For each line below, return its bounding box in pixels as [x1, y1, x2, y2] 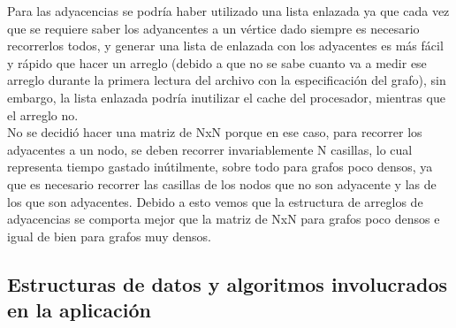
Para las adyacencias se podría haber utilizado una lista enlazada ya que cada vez [7, 2, 450, 19]
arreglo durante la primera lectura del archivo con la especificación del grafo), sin [7, 71, 446, 89]
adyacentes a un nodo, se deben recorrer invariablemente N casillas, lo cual [7, 140, 413, 158]
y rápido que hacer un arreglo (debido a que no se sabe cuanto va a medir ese [7, 53, 427, 72]
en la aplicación [7, 296, 151, 324]
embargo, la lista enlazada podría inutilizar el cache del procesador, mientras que [7, 88, 445, 106]
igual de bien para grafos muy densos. [7, 226, 211, 245]
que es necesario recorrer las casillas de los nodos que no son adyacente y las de [7, 174, 437, 193]
